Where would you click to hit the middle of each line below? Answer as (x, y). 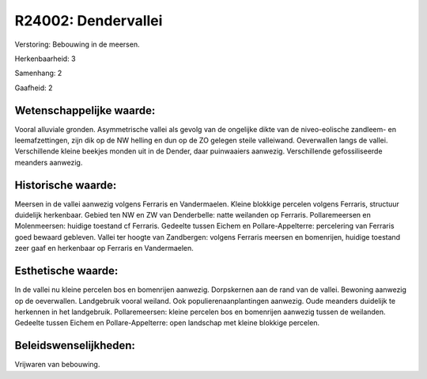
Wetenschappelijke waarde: (85, 110)
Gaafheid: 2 (34, 88)
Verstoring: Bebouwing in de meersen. (77, 44)
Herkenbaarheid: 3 (45, 59)
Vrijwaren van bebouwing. (57, 365)
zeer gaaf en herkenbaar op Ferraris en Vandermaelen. (104, 248)
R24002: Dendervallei (89, 21)
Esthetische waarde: (66, 271)
